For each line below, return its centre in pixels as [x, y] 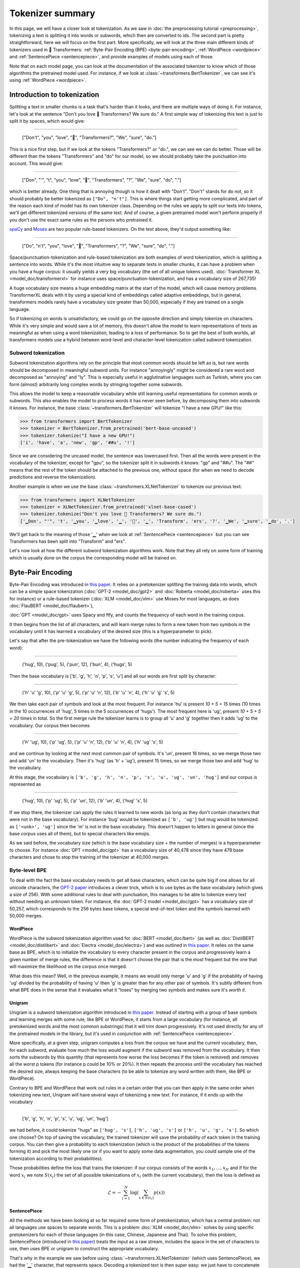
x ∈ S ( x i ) [146, 1198]
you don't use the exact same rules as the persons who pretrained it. [81, 220]
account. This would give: [36, 163]
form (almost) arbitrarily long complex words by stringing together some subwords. [96, 384]
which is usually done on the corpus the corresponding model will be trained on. [93, 557]
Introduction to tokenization [54, 95]
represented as [25, 784]
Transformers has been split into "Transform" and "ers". [68, 541]
